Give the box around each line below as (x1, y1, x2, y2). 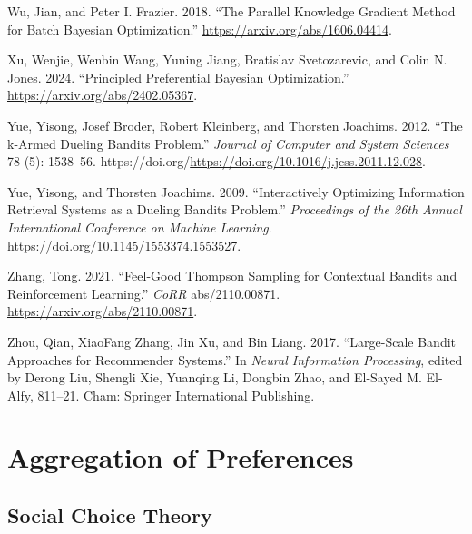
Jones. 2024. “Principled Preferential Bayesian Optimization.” (7, 67, 349, 86)
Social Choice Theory (7, 501, 212, 529)
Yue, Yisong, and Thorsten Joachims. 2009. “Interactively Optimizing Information (7, 182, 465, 201)
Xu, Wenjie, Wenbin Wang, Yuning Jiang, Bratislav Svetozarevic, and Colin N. (7, 50, 447, 69)
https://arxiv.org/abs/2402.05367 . (7, 85, 198, 104)
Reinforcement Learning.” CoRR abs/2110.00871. (7, 283, 280, 302)
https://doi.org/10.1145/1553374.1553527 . (7, 235, 241, 254)
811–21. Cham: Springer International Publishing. (37, 385, 315, 404)
